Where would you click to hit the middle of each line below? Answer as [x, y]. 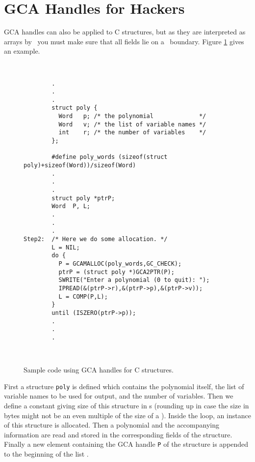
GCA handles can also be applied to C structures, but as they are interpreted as [125, 32]
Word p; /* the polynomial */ [132, 116]
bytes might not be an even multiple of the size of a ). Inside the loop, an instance [127, 415]
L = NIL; [66, 247]
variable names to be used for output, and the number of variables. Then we [119, 396]
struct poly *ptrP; [83, 198]
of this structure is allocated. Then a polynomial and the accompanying [112, 425]
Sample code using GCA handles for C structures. [99, 370]
